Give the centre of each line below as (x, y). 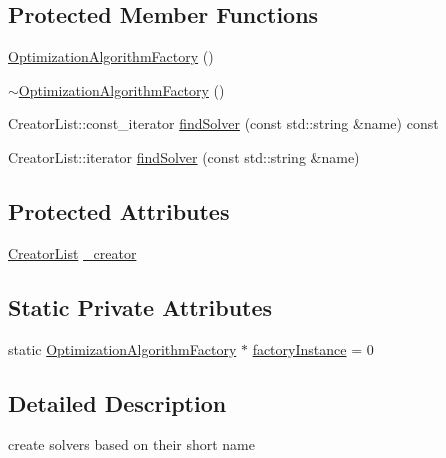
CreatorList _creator (72, 252)
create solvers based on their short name (131, 444)
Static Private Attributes (140, 306)
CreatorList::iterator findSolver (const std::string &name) (184, 156)
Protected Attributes (119, 210)
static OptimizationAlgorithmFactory (122, 348)
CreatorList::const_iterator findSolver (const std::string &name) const (223, 123)
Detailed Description (117, 402)
